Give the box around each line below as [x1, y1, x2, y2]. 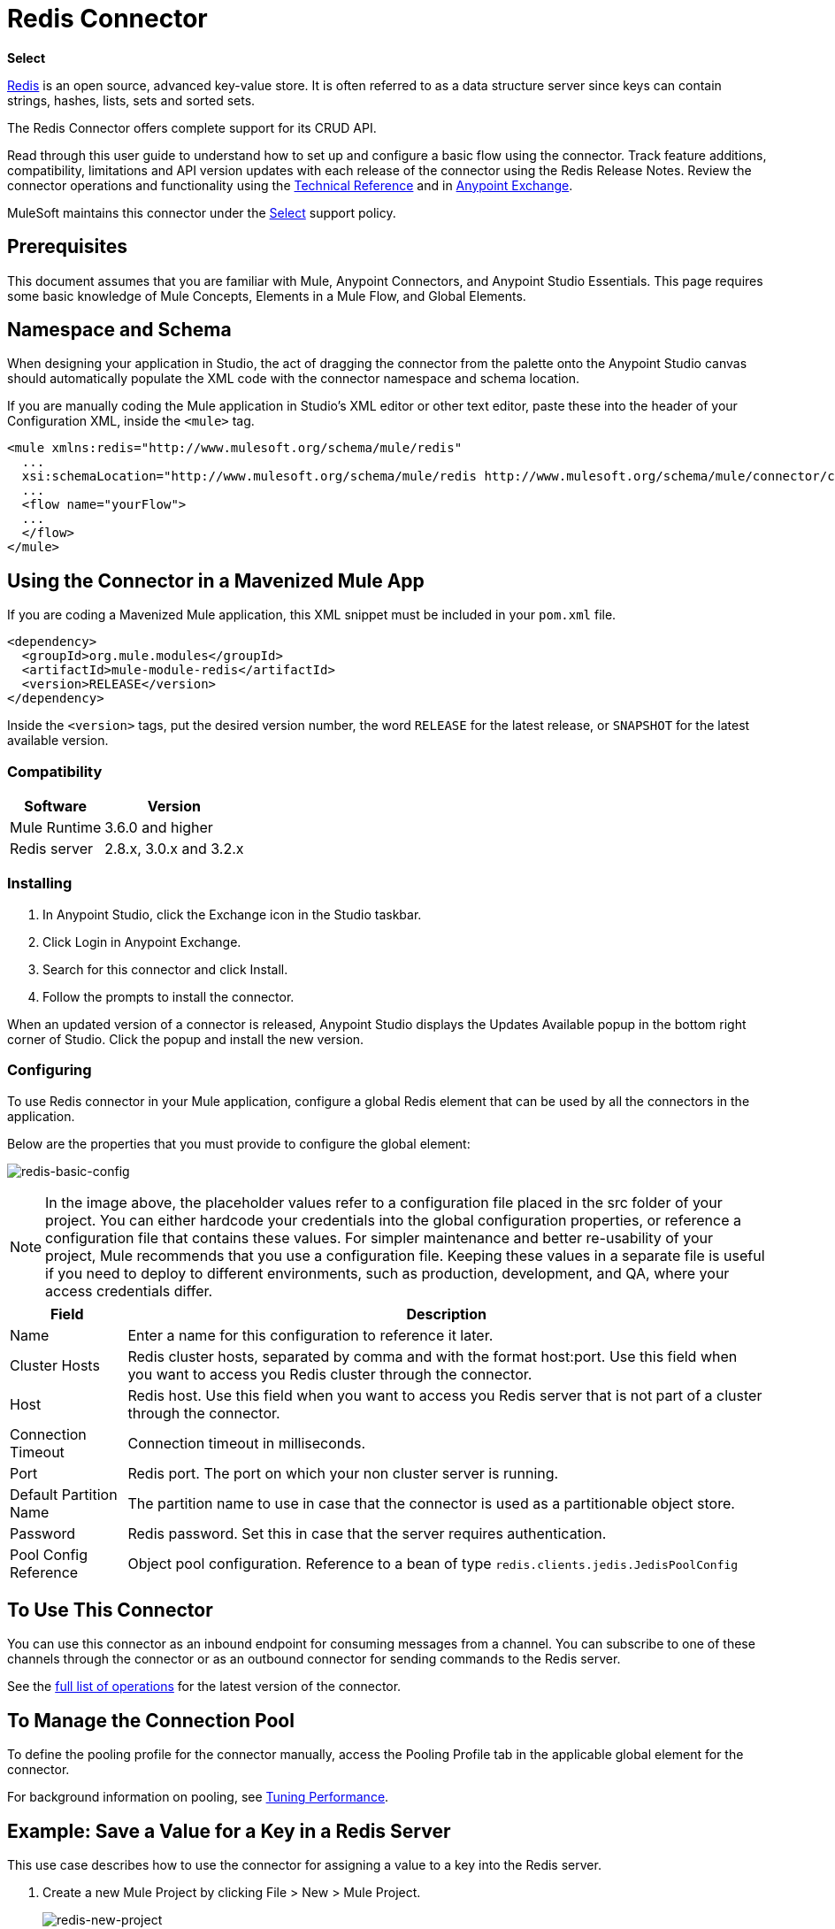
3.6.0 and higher [104, 818, 213, 837]
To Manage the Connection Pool [7, 1709, 295, 1732]
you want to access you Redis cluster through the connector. [127, 1364, 532, 1383]
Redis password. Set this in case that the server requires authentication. [127, 1524, 607, 1542]
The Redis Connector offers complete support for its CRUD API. [7, 119, 377, 135]
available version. [7, 733, 109, 749]
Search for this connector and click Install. [42, 961, 288, 977]
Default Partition [10, 1485, 118, 1503]
